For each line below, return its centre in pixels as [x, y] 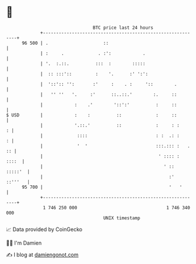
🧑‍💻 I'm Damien [24, 243]
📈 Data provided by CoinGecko [44, 229]
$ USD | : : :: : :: [92, 115]
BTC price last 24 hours [123, 28]
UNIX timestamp [122, 218]
